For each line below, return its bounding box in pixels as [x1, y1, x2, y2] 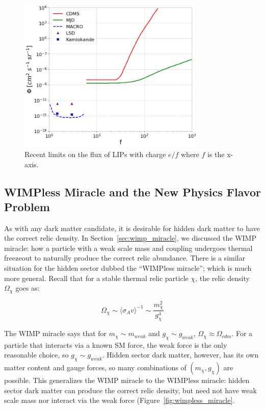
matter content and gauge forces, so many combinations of [4, 362, 187, 373]
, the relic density [195, 272, 250, 283]
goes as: [15, 283, 40, 293]
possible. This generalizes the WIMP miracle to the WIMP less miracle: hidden [4, 375, 250, 386]
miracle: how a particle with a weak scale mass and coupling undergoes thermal [4, 242, 253, 253]
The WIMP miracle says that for [4, 328, 107, 339]
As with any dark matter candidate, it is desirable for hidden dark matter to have [4, 222, 260, 233]
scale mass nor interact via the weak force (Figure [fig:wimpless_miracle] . [4, 395, 235, 405]
